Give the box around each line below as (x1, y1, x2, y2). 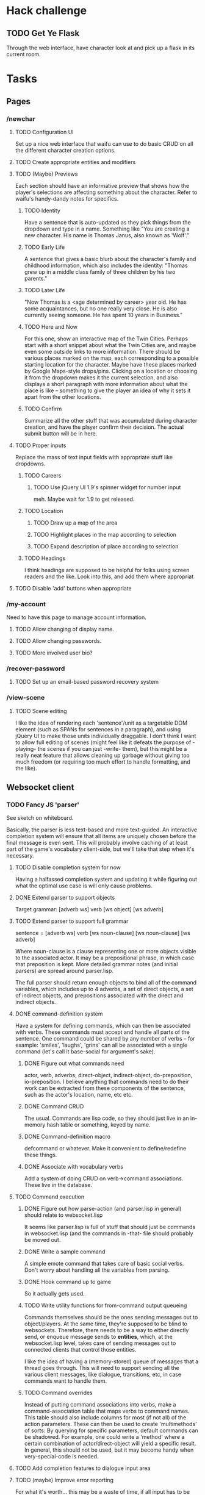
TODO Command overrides (24, 1389, 93, 1397)
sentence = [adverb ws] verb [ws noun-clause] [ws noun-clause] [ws (15, 930, 190, 937)
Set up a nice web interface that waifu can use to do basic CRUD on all (15, 140, 193, 147)
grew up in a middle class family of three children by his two (24, 268, 176, 275)
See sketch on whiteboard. (6, 814, 74, 822)
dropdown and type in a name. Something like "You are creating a (24, 225, 190, 232)
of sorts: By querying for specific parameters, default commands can (24, 1427, 198, 1434)
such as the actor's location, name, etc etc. (24, 1091, 133, 1099)
